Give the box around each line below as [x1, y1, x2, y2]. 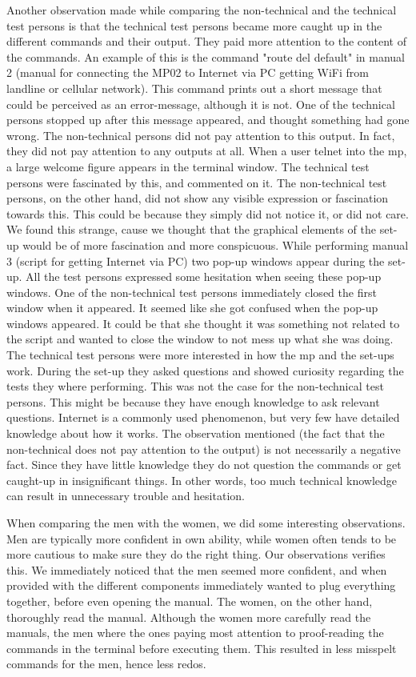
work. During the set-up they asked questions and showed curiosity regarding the [6, 362, 404, 379]
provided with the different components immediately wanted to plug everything [6, 577, 396, 594]
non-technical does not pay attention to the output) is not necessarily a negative [6, 440, 401, 457]
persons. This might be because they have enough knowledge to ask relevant [6, 393, 380, 410]
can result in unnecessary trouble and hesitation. [6, 487, 245, 504]
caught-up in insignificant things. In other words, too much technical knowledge [6, 471, 397, 488]
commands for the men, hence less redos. [6, 655, 206, 672]
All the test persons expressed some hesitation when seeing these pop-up [26, 268, 382, 285]
